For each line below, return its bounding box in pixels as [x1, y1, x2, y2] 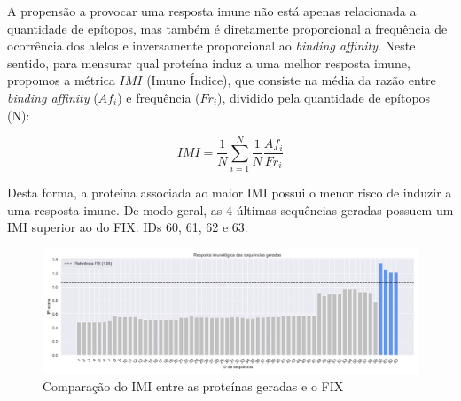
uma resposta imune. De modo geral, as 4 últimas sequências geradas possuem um [7, 200, 454, 219]
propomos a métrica [7, 71, 115, 89]
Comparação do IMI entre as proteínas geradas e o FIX [43, 376, 344, 395]
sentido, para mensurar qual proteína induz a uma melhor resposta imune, [7, 53, 410, 72]
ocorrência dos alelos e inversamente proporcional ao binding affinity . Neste [7, 36, 416, 55]
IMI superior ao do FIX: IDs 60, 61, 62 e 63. [7, 218, 248, 236]
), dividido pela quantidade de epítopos [217, 88, 431, 106]
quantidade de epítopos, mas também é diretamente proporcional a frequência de [7, 19, 448, 37]
